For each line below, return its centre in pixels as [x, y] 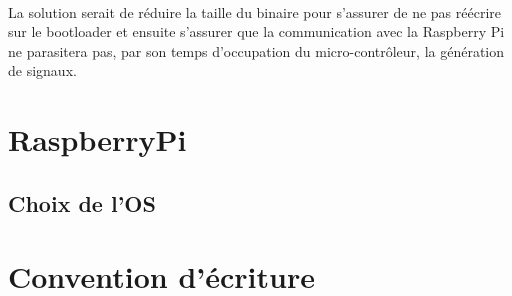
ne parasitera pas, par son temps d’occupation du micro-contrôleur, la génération [256, 50]
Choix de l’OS [82, 202]
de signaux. [42, 70]
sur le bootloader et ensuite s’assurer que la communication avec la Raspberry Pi [256, 31]
